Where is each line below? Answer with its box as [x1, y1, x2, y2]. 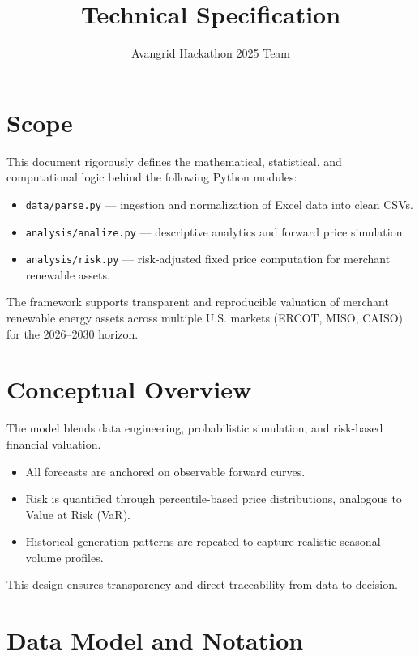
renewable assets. [25, 266, 110, 283]
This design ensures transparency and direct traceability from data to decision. [6, 576, 398, 593]
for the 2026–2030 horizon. [6, 325, 139, 342]
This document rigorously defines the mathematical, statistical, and [6, 152, 342, 169]
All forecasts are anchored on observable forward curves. [25, 462, 306, 479]
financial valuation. [6, 435, 101, 452]
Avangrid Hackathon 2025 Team [130, 45, 291, 62]
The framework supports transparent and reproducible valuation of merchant [6, 293, 389, 310]
